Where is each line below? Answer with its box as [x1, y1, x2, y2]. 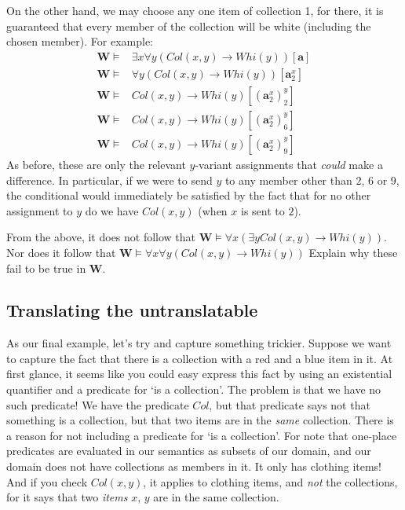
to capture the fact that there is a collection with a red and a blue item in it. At [6, 350, 393, 366]
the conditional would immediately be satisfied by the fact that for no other [6, 187, 371, 204]
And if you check [6, 473, 88, 490]
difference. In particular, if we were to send [6, 171, 213, 188]
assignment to [6, 202, 73, 218]
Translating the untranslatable [6, 298, 258, 322]
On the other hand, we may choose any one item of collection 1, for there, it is [6, 2, 384, 18]
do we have [85, 202, 139, 218]
